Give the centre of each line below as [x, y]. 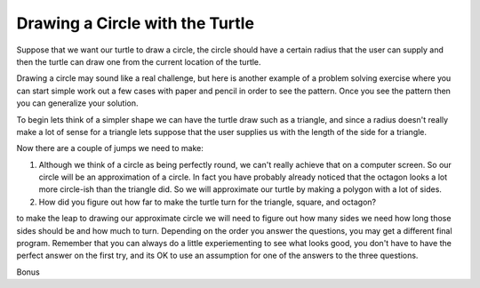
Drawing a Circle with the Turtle [136, 23]
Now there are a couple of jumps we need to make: [110, 148]
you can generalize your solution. [77, 103]
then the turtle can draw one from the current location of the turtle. [139, 61]
